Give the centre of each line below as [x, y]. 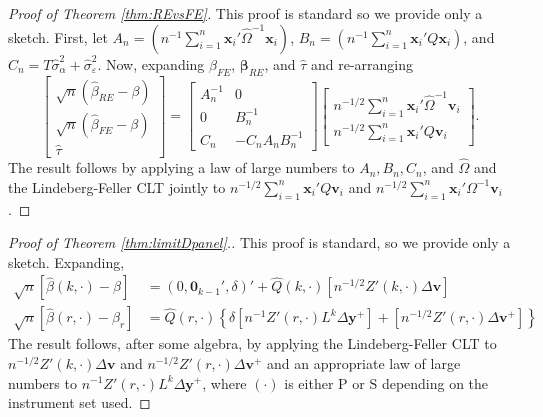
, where [224, 382]
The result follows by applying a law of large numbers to [181, 167]
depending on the [435, 382]
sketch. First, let [58, 36]
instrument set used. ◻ [79, 402]
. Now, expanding [151, 63]
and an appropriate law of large [364, 362]
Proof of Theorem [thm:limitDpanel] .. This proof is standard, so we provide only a [259, 242]
